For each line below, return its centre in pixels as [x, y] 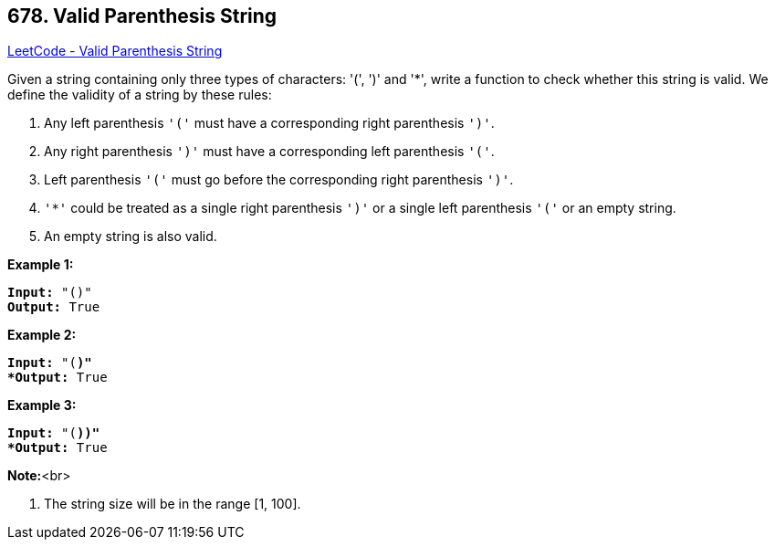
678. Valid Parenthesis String [142, 16]
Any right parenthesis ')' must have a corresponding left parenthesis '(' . [269, 152]
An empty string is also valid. [131, 237]
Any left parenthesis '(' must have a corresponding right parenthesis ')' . [269, 123]
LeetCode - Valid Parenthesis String [115, 51]
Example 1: [41, 265]
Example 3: [42, 405]
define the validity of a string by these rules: [140, 95]
